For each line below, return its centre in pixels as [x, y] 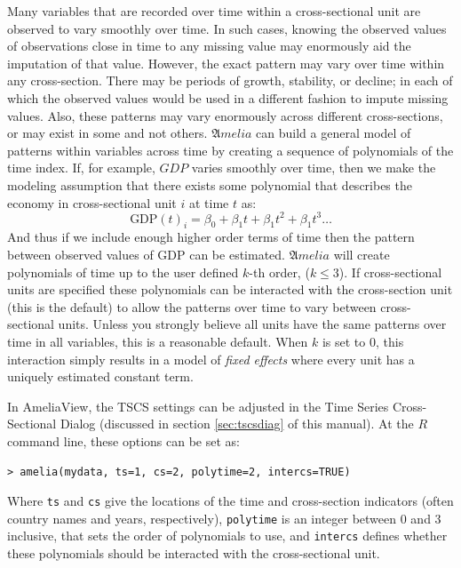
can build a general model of [334, 133]
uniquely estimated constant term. [100, 376]
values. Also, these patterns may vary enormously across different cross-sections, [225, 115]
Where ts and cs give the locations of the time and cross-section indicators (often [230, 501]
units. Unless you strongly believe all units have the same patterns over [252, 324]
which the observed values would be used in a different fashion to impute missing [228, 97]
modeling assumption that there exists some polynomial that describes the [210, 184]
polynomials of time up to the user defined [123, 272]
